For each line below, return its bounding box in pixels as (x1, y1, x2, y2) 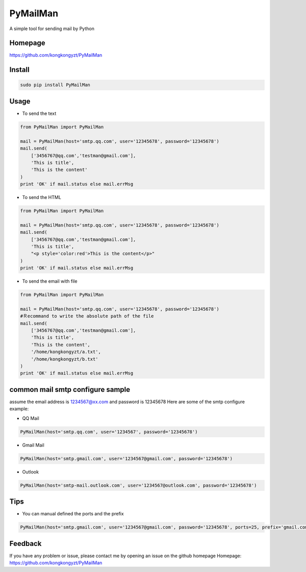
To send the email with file (22, 278, 78, 284)
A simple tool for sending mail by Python (9, 26, 94, 32)
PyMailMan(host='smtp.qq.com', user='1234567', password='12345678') (20, 429, 198, 435)
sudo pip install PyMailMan (20, 82, 90, 88)
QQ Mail (22, 415, 39, 421)
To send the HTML (22, 194, 61, 201)
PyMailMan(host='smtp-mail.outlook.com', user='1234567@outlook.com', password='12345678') (20, 482, 257, 488)
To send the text (22, 110, 57, 116)
